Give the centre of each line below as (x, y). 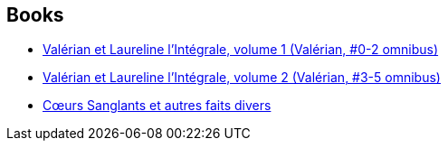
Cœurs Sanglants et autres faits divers (157, 106)
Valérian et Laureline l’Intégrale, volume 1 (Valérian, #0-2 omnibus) (241, 50)
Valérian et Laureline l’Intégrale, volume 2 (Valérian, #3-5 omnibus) (242, 78)
